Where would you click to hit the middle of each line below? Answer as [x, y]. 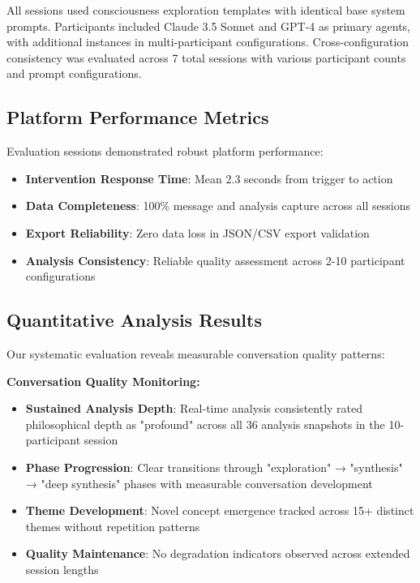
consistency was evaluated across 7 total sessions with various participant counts [206, 57]
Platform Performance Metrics [138, 117]
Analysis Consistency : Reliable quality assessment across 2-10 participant [215, 260]
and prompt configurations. [74, 73]
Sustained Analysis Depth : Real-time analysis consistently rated [194, 408]
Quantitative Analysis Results [134, 320]
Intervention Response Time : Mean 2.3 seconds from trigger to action [209, 178]
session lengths [62, 569]
